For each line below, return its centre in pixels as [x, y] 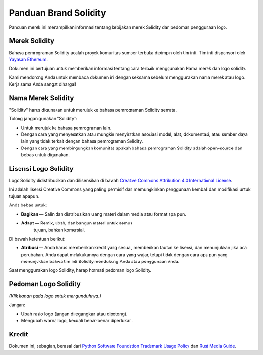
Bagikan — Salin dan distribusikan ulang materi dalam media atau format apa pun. [103, 214]
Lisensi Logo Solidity [41, 169]
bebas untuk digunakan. [46, 155]
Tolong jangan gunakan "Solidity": [43, 119]
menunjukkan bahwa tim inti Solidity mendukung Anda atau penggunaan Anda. [100, 262]
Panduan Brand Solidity [58, 13]
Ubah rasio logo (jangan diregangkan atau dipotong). [74, 314]
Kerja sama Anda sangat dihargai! [43, 84]
